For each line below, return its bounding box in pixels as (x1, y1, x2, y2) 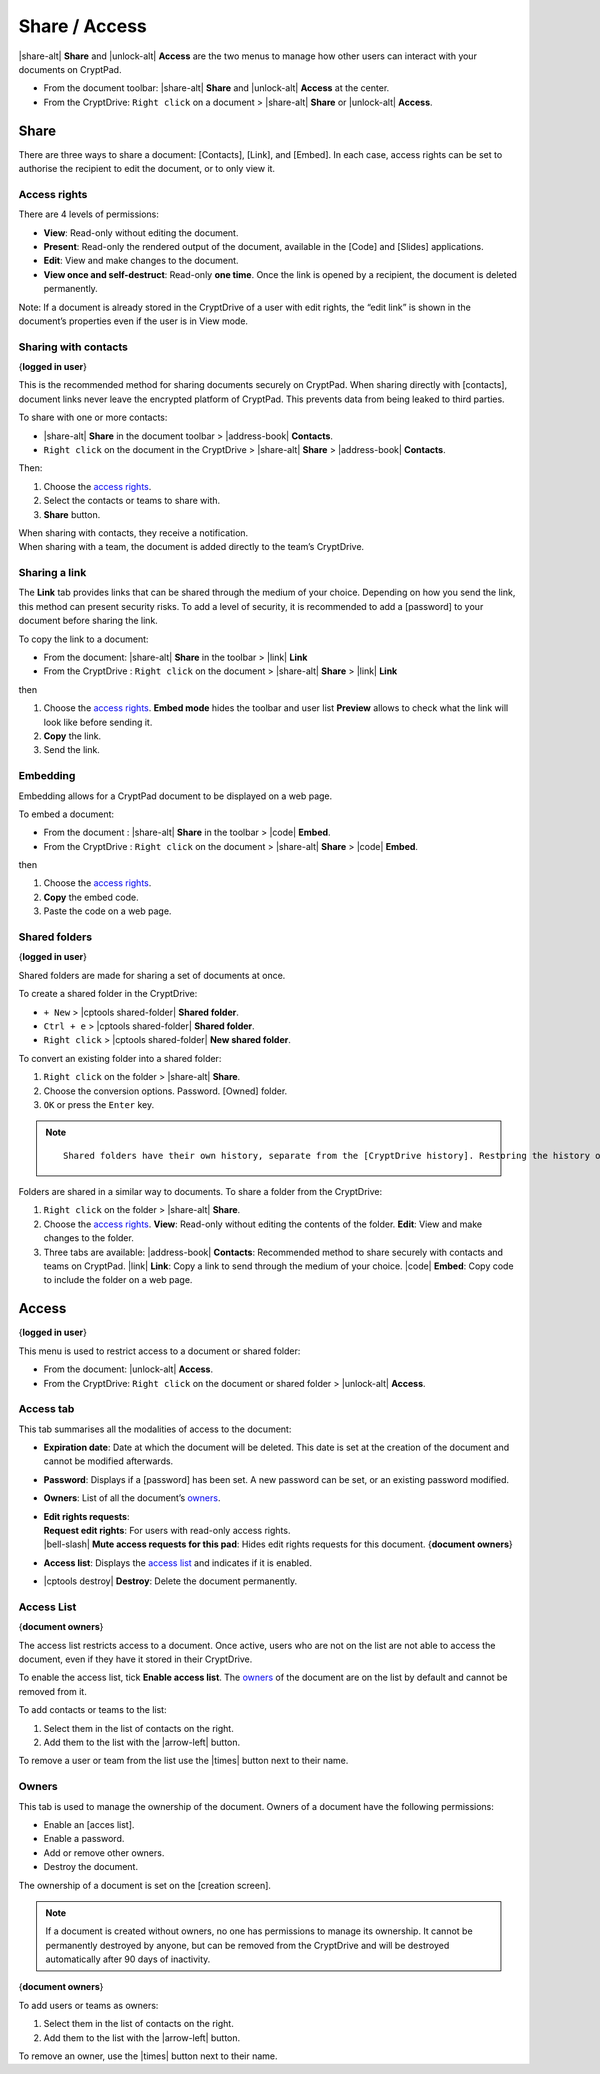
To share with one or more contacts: (18, 411, 168, 424)
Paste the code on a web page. (43, 905, 172, 917)
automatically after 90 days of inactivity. (45, 1953, 211, 1965)
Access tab (18, 1402, 75, 1416)
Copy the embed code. (43, 891, 139, 903)
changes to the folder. (43, 1232, 134, 1244)
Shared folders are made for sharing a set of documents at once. (18, 969, 286, 981)
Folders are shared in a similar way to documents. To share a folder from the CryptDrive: (18, 1186, 383, 1198)
